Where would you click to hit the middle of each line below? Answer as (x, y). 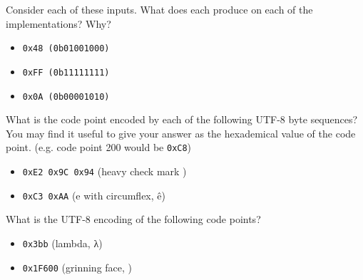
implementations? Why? (58, 23)
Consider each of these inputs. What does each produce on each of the (159, 9)
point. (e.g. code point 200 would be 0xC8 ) (99, 147)
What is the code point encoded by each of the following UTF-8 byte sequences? (182, 119)
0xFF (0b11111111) (66, 72)
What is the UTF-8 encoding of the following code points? (133, 219)
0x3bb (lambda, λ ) (62, 243)
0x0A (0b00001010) (66, 97)
